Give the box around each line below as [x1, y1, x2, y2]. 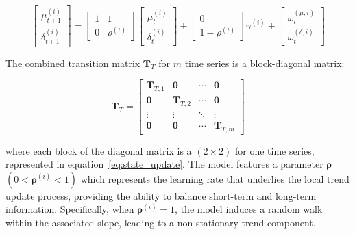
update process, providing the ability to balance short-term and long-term [5, 188, 317, 203]
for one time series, [234, 143, 315, 157]
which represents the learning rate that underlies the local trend [80, 171, 350, 185]
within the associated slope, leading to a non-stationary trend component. [5, 216, 316, 230]
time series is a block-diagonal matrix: [184, 55, 345, 70]
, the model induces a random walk [175, 202, 323, 216]
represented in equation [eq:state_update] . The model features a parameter [5, 157, 323, 171]
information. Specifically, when [5, 202, 134, 216]
